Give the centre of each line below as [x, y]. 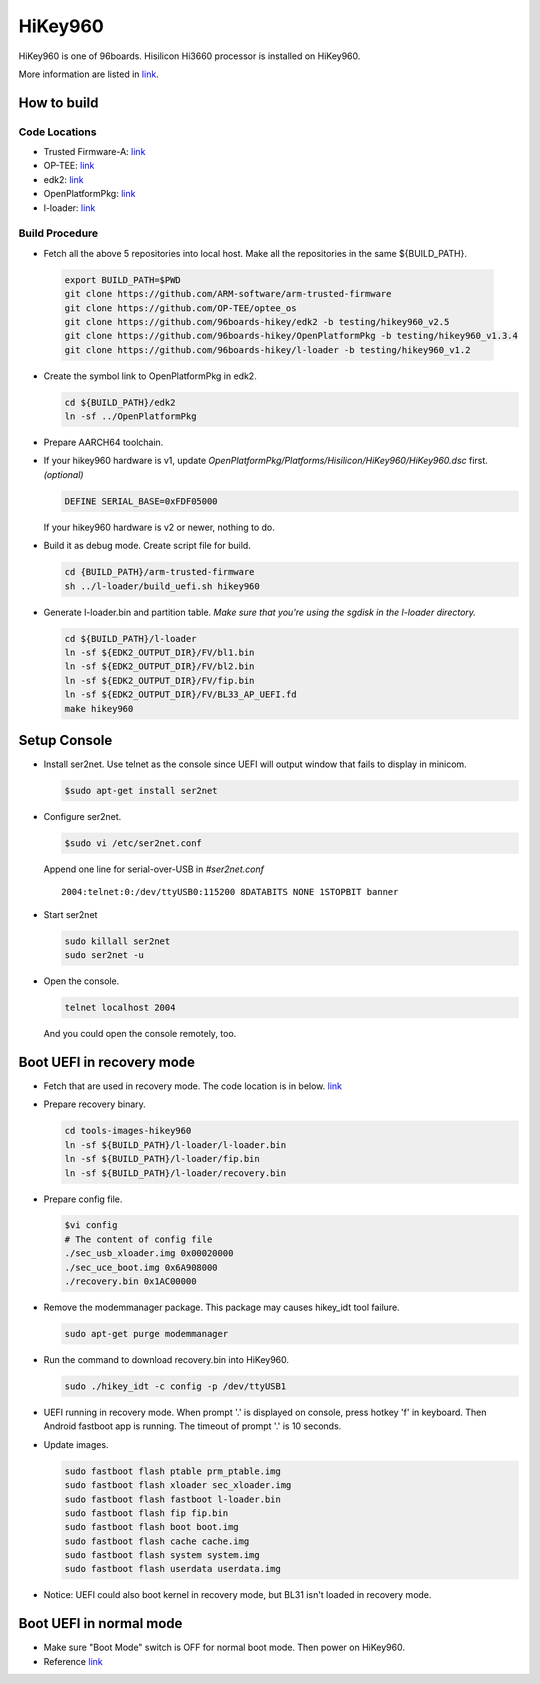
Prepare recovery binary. [95, 1104]
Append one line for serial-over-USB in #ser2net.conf [154, 869]
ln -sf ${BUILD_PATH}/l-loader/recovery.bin [175, 1173]
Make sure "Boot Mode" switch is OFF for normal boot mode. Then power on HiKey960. [224, 1647]
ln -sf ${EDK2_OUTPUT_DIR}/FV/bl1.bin [159, 652]
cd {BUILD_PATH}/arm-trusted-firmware [159, 572]
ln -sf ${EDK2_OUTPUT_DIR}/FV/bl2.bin [159, 666]
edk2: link [63, 179]
